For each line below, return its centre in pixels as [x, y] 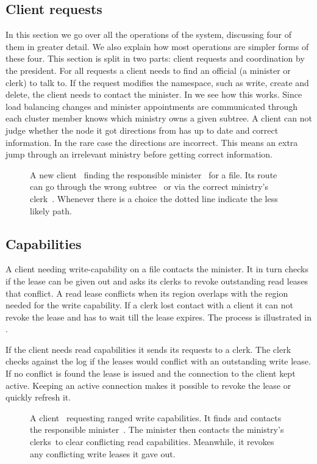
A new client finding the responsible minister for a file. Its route [154, 174]
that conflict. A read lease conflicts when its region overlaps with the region [147, 293]
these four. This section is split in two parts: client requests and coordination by [155, 58]
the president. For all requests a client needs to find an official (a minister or [148, 70]
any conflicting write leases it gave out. [103, 453]
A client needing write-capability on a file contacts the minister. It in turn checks [157, 269]
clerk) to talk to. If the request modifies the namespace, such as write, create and [157, 82]
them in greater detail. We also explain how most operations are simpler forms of [157, 46]
